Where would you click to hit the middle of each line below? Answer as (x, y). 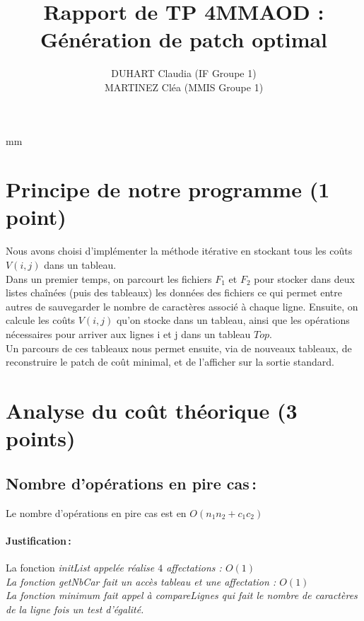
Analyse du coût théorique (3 (152, 410)
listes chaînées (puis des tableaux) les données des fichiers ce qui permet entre (174, 292)
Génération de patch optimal (184, 39)
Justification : (39, 540)
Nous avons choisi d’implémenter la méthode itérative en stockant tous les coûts (179, 251)
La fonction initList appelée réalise (80, 567)
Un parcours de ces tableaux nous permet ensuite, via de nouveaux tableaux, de (179, 348)
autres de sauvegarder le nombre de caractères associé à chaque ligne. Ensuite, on (182, 306)
